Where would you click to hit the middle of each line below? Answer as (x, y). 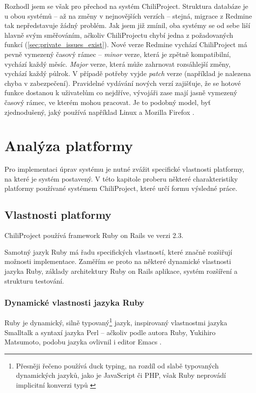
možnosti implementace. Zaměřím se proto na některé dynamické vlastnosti (118, 261)
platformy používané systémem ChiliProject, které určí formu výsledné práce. (121, 188)
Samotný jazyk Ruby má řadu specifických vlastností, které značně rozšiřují (118, 251)
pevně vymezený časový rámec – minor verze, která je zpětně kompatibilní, (118, 54)
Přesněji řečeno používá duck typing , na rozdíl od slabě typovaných (117, 365)
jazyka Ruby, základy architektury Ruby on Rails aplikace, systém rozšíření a (121, 271)
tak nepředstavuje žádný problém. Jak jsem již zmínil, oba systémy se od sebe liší (128, 25)
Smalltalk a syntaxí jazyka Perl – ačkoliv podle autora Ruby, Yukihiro (110, 332)
